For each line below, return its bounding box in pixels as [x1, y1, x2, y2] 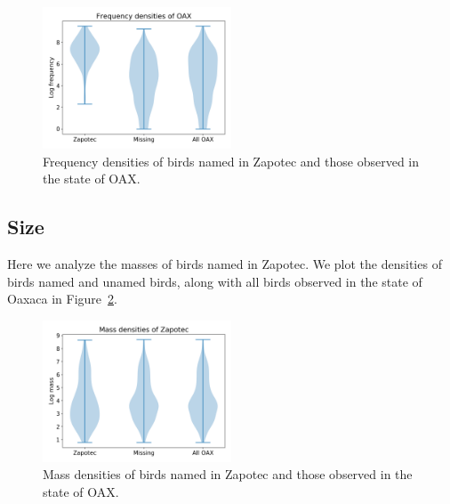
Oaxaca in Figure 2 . [7, 289, 117, 308]
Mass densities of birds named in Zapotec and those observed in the [43, 465, 413, 484]
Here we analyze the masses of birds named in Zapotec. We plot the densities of [7, 254, 442, 272]
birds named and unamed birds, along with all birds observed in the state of [7, 272, 422, 290]
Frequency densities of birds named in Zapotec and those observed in [43, 151, 420, 170]
